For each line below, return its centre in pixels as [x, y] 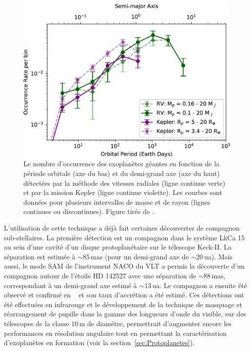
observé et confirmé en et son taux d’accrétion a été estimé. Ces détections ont [124, 295]
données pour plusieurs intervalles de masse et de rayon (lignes [117, 202]
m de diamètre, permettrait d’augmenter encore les [155, 323]
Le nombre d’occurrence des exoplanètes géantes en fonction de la [122, 164]
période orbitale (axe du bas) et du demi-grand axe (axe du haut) [122, 173]
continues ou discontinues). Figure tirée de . [89, 211]
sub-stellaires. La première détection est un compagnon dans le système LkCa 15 [125, 237]
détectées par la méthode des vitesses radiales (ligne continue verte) [125, 183]
